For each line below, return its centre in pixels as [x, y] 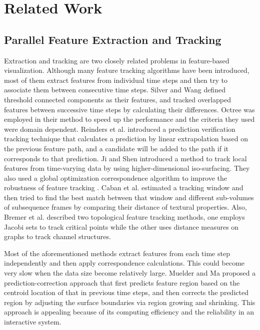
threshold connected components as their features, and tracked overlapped [117, 99]
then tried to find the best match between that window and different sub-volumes [129, 197]
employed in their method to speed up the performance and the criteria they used [129, 119]
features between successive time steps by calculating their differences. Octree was [129, 109]
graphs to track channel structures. [57, 236]
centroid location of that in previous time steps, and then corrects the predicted [126, 292]
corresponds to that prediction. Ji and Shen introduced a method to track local [125, 158]
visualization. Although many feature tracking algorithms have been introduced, [127, 70]
